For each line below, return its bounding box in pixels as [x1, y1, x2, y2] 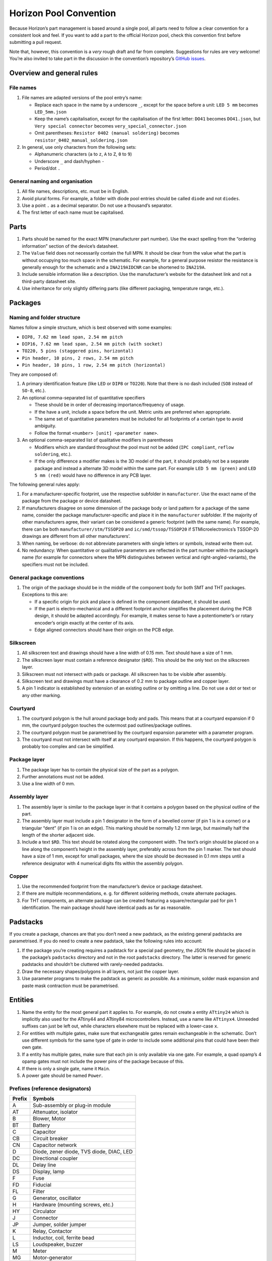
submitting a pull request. [9, 39, 62, 45]
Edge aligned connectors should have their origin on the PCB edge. [34, 627, 174, 633]
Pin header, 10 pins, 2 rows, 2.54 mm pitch [22, 355, 134, 361]
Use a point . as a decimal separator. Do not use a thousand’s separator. [22, 202, 173, 209]
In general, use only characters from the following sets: [22, 144, 137, 150]
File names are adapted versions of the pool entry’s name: [22, 95, 143, 101]
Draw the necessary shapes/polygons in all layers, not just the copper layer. [22, 968, 179, 975]
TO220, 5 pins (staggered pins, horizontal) [22, 348, 134, 354]
